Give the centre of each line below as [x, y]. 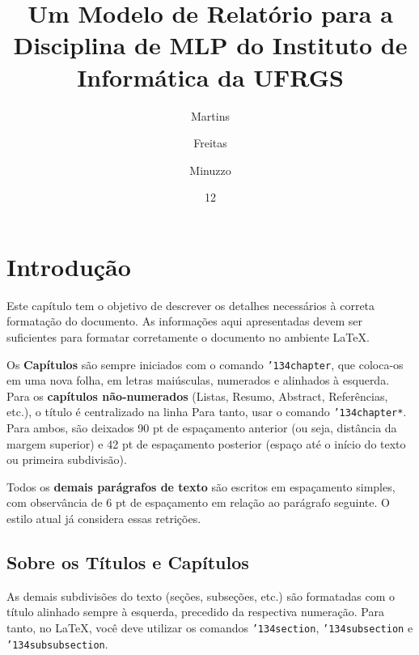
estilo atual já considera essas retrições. [104, 519]
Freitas [210, 143]
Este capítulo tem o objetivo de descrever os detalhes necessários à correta [191, 305]
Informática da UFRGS [210, 77]
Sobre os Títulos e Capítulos [128, 562]
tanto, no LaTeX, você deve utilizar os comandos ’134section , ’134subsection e [210, 628]
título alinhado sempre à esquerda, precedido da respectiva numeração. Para [195, 612]
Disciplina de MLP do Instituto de [210, 45]
